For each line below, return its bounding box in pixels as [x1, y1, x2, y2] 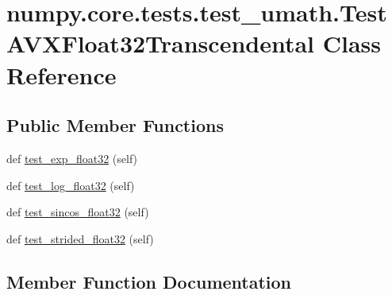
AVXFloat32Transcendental [6, 27, 315, 60]
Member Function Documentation [6, 269, 292, 293]
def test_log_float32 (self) [6, 177, 135, 193]
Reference [6, 58, 117, 91]
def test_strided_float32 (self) [6, 230, 154, 246]
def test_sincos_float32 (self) [6, 204, 149, 220]
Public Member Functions [6, 113, 224, 138]
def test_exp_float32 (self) [6, 149, 138, 166]
